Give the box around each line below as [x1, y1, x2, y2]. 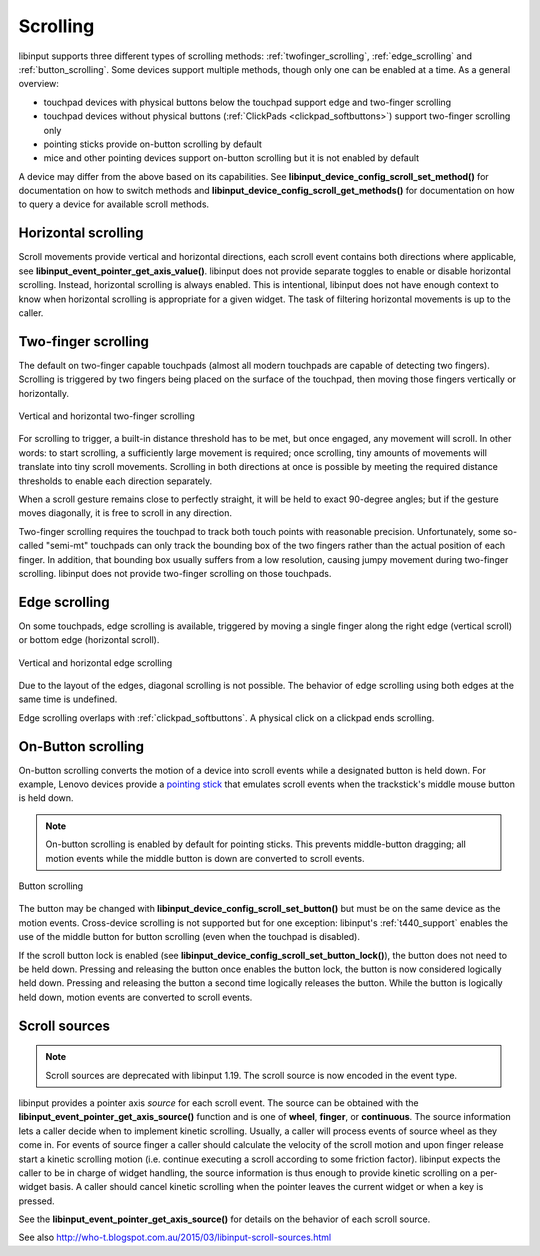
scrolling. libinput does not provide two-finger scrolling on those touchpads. [18, 567, 332, 579]
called [18, 540, 44, 552]
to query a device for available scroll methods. [18, 198, 210, 210]
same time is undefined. [18, 693, 118, 705]
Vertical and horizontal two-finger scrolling [18, 410, 195, 422]
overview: [18, 78, 60, 90]
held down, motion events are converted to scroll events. [18, 991, 253, 1003]
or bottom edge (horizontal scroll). [18, 634, 160, 646]
